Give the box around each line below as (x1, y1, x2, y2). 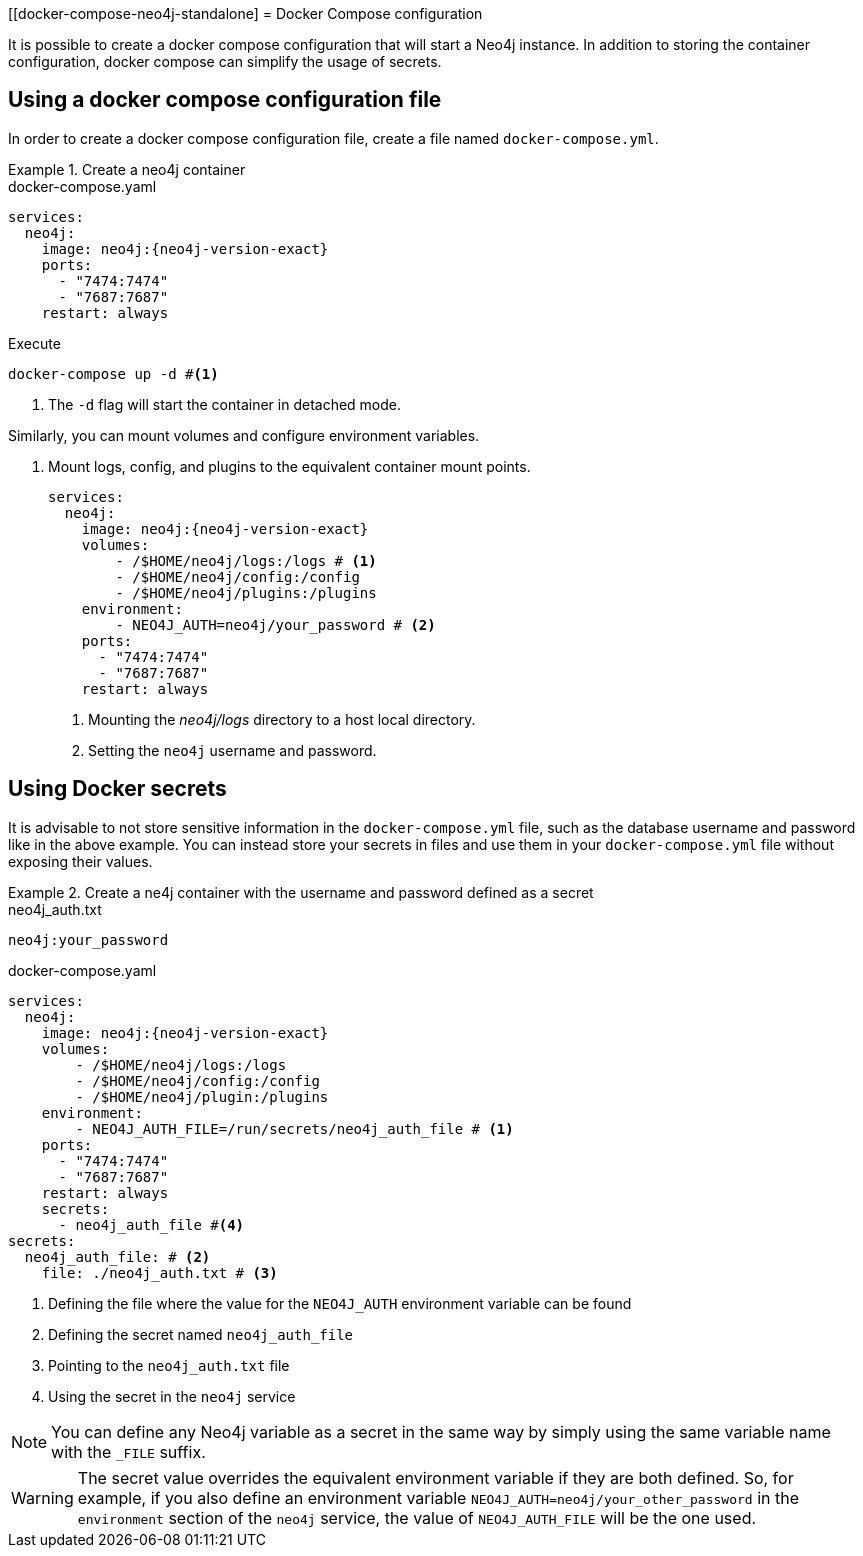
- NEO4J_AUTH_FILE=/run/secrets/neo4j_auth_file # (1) (75, 1120, 514, 1137)
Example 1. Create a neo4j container (8, 160, 246, 178)
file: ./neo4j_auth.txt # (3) (41, 1264, 278, 1281)
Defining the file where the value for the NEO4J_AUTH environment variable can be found (48, 1294, 632, 1312)
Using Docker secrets (8, 776, 227, 802)
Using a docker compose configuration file (8, 87, 442, 113)
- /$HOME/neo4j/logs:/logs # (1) (115, 552, 377, 569)
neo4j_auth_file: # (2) (24, 1248, 211, 1265)
